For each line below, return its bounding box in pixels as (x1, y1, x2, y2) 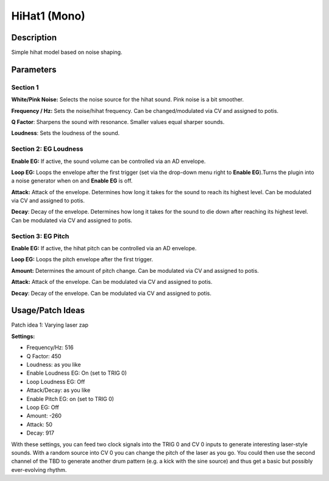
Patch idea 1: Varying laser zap (11, 321, 88, 329)
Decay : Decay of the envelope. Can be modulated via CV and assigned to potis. (11, 289, 212, 297)
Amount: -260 (26, 412, 62, 419)
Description (11, 32, 57, 43)
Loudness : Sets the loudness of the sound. (11, 129, 120, 137)
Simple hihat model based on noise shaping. (11, 49, 122, 56)
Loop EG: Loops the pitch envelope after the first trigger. (11, 256, 154, 263)
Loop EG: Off (26, 403, 59, 411)
